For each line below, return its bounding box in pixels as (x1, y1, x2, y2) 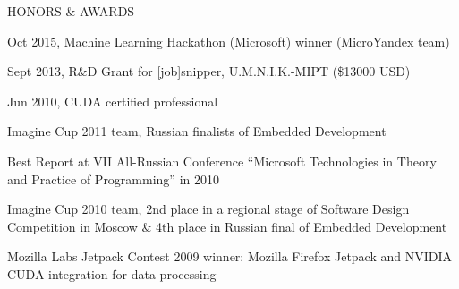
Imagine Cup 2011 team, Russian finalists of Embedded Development (7, 122, 387, 140)
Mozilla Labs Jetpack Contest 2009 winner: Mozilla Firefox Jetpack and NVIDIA (7, 247, 453, 266)
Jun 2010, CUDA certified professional (7, 91, 218, 110)
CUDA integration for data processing (7, 264, 217, 283)
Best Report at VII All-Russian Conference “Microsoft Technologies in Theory (7, 151, 437, 170)
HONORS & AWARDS (7, 2, 135, 20)
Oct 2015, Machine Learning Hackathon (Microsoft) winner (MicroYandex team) (7, 31, 450, 50)
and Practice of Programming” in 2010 (7, 169, 219, 188)
